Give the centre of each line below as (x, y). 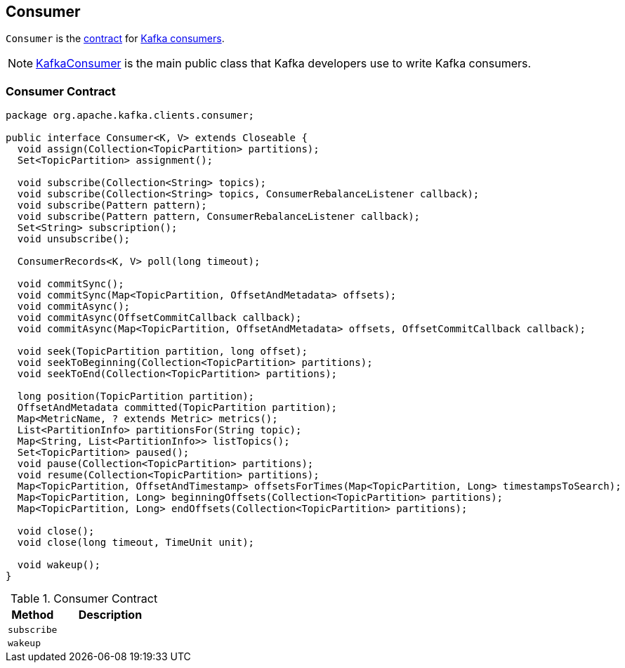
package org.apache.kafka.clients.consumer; (130, 116)
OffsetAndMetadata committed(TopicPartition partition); (177, 408)
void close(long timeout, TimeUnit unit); (136, 543)
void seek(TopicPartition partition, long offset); (162, 352)
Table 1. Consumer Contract (84, 599)
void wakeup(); (59, 565)
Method (33, 615)
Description (110, 615)
